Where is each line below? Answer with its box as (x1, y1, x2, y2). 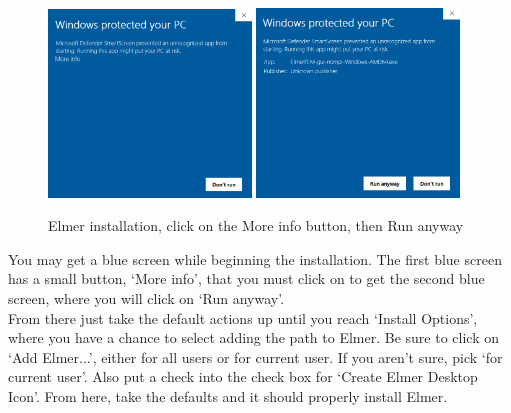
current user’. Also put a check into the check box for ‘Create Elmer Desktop (8, 366, 478, 387)
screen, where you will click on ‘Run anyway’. (8, 287, 285, 308)
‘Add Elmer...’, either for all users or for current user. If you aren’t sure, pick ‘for (8, 346, 503, 367)
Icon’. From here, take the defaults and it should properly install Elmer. (8, 385, 448, 406)
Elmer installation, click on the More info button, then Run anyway (48, 215, 464, 236)
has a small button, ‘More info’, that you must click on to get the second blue (8, 268, 485, 289)
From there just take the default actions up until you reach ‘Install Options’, (8, 307, 478, 328)
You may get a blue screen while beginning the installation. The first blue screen (8, 248, 502, 269)
